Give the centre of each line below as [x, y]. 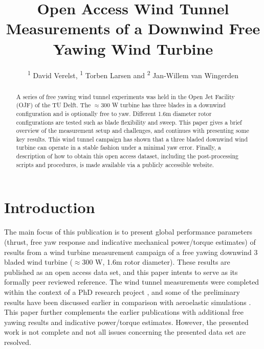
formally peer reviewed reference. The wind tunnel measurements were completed [132, 282]
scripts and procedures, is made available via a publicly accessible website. [115, 164]
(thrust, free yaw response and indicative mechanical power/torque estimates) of [130, 241]
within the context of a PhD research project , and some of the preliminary [122, 292]
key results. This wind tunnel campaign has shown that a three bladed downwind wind [132, 139]
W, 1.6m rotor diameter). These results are [163, 262]
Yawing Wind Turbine [133, 48]
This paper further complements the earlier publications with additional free [124, 312]
